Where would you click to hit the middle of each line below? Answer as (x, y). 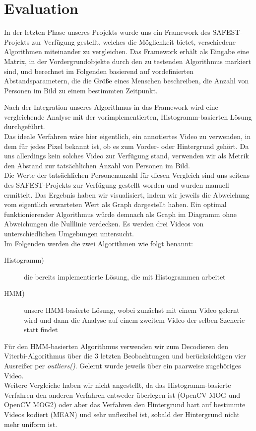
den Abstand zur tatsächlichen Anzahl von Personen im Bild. (97, 165)
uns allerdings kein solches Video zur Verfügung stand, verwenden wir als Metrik (127, 156)
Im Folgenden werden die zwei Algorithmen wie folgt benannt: (98, 243)
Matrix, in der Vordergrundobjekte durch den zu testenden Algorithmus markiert (128, 61)
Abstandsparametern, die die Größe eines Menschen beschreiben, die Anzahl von (127, 81)
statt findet (41, 329)
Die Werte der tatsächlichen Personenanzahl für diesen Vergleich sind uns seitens (127, 175)
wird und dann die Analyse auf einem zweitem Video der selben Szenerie (134, 320)
